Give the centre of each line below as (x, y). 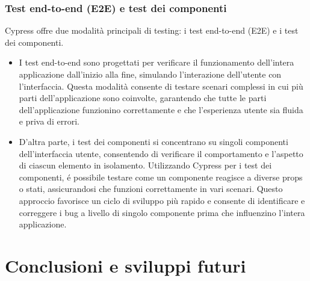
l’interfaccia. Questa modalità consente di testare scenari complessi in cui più (161, 86)
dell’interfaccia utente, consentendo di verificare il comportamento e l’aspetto (161, 153)
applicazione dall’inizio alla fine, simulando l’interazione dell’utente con (150, 74)
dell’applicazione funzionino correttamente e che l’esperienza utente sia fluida (161, 109)
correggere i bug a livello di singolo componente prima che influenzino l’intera (162, 212)
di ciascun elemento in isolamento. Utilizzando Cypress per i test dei (145, 165)
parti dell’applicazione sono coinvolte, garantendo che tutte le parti (143, 98)
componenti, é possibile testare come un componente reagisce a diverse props (161, 177)
